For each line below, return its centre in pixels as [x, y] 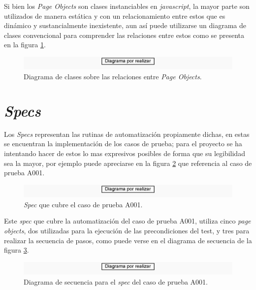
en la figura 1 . [25, 45]
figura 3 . [16, 250]
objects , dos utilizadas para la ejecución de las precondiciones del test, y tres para [127, 231]
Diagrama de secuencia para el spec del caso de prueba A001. [116, 281]
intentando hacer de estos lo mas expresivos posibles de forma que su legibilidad [125, 153]
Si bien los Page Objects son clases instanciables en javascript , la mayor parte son [127, 6]
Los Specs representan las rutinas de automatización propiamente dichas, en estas [127, 134]
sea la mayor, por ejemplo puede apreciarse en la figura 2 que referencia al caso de [128, 163]
